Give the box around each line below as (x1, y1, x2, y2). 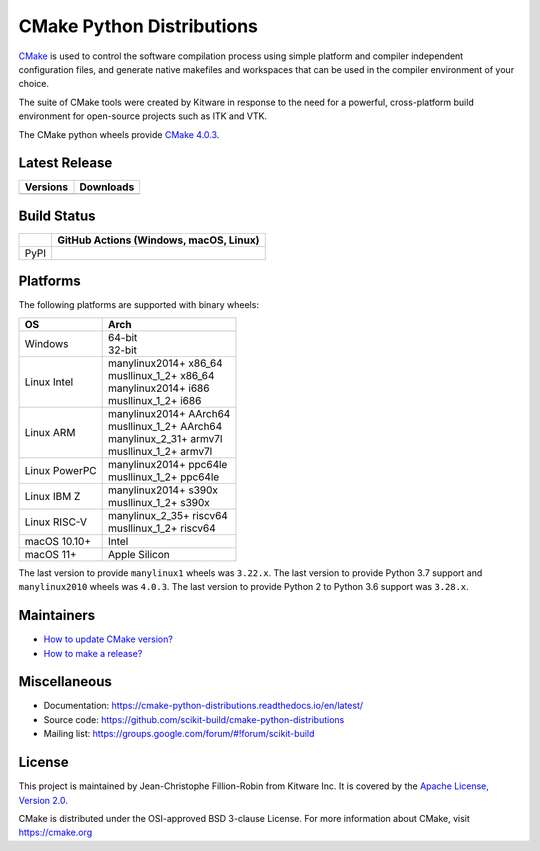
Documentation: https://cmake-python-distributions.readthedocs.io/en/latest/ (43, 700, 364, 712)
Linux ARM (24, 425, 76, 439)
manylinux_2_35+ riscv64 (108, 508, 229, 522)
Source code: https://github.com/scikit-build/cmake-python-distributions (43, 713, 345, 725)
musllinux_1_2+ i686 (108, 393, 202, 407)
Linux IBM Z (24, 489, 81, 503)
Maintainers (18, 607, 96, 624)
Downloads (79, 180, 135, 194)
